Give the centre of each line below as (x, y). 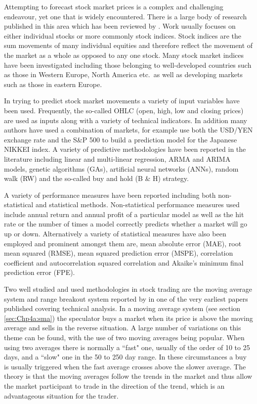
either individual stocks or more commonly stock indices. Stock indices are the (123, 35)
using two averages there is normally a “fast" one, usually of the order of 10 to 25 (127, 347)
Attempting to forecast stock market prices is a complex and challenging (114, 6)
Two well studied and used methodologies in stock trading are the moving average (128, 289)
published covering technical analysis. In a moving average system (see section (122, 308)
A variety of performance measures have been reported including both (110, 195)
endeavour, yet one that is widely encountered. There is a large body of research (126, 16)
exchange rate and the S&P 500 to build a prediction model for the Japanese (121, 139)
